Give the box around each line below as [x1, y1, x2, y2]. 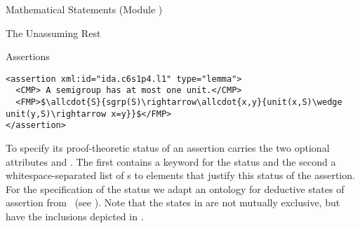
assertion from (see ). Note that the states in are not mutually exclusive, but [6, 195, 340, 210]
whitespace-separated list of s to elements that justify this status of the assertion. [6, 168, 355, 183]
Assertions [6, 49, 50, 64]
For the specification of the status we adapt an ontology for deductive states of [6, 181, 345, 196]
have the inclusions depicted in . [6, 209, 144, 224]
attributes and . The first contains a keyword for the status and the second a [6, 154, 336, 169]
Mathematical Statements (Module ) [6, 2, 163, 16]
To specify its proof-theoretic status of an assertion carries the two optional [6, 141, 330, 155]
